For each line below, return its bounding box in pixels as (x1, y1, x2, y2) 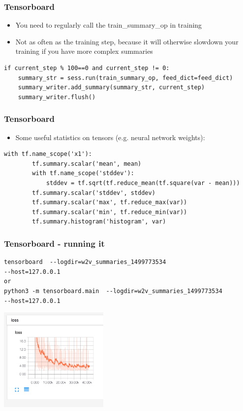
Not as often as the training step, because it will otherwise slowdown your (15, 36, 239, 46)
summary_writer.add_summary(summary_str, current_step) (18, 84, 205, 91)
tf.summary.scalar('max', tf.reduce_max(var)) (32, 199, 187, 206)
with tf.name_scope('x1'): (4, 150, 92, 158)
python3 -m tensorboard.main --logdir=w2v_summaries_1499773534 (4, 287, 222, 295)
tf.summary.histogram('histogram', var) (32, 218, 166, 225)
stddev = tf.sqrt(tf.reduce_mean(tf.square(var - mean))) (46, 179, 240, 187)
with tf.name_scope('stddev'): (32, 170, 134, 177)
